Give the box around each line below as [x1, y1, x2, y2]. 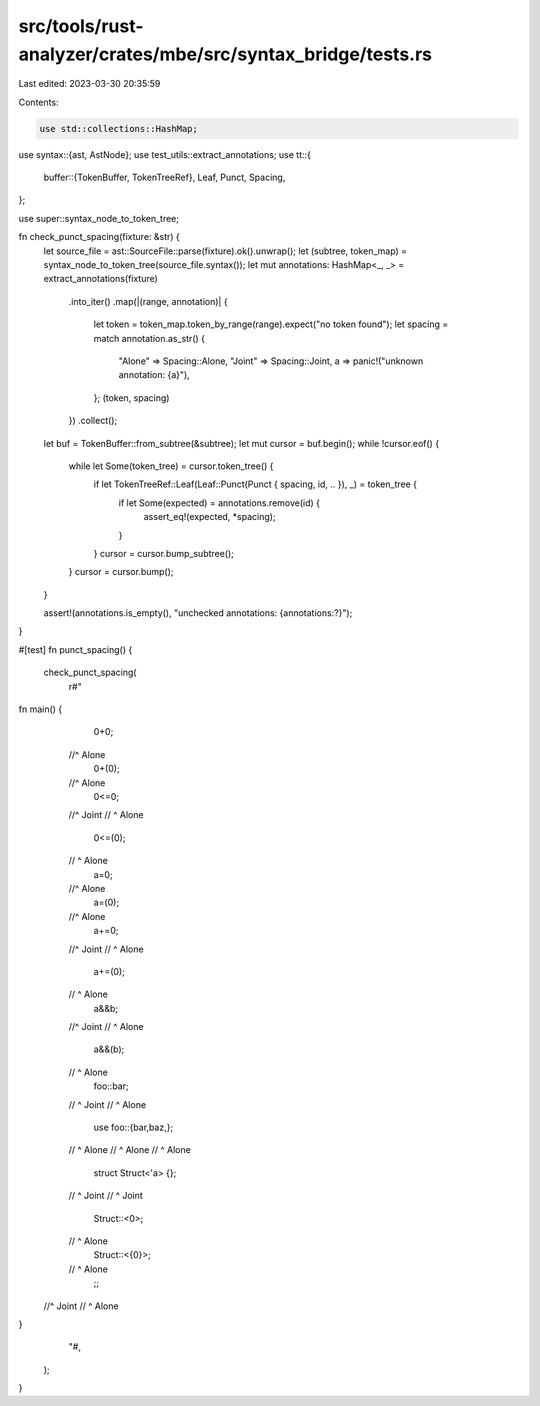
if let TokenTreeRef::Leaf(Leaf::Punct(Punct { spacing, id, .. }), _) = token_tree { [93, 478, 418, 490]
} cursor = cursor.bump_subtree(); [93, 547, 235, 559]
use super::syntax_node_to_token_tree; [18, 212, 180, 224]
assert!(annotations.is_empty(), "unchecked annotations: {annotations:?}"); [43, 607, 353, 619]
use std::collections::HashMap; [39, 123, 199, 134]
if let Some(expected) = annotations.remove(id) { [118, 496, 320, 509]
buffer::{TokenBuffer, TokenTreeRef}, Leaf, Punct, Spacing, [43, 171, 286, 184]
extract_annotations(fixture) [43, 273, 159, 285]
